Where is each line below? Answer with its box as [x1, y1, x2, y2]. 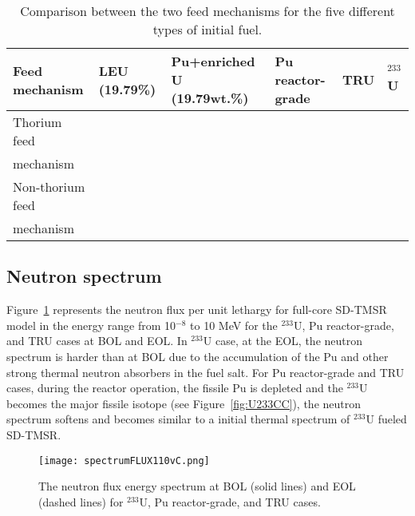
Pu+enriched [171, 52, 255, 70]
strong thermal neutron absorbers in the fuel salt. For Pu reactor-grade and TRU [6, 363, 405, 380]
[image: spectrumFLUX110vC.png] [38, 454, 210, 466]
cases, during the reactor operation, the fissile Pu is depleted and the [6, 379, 343, 396]
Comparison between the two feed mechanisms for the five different [20, 2, 395, 20]
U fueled [366, 411, 407, 427]
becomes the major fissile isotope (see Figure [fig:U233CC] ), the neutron [6, 395, 362, 411]
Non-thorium [13, 177, 85, 196]
